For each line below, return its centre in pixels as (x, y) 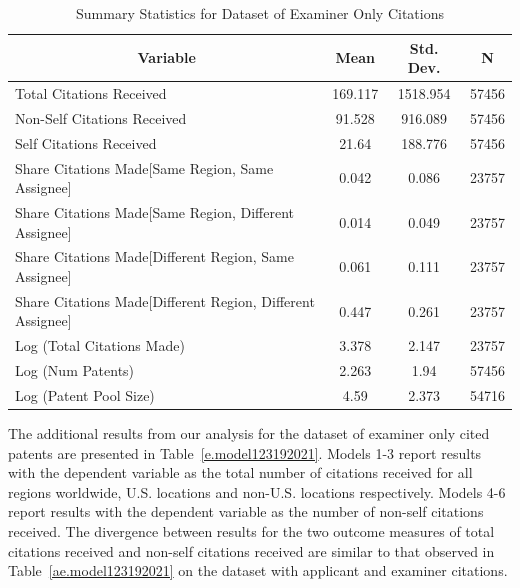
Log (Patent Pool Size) (85, 395)
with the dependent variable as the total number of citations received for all (240, 472)
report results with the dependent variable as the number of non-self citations (246, 511)
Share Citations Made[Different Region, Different (165, 300)
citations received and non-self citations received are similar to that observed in (251, 550)
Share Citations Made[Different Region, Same (154, 256)
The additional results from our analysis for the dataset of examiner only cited (249, 433)
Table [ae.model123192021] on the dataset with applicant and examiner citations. (258, 570)
